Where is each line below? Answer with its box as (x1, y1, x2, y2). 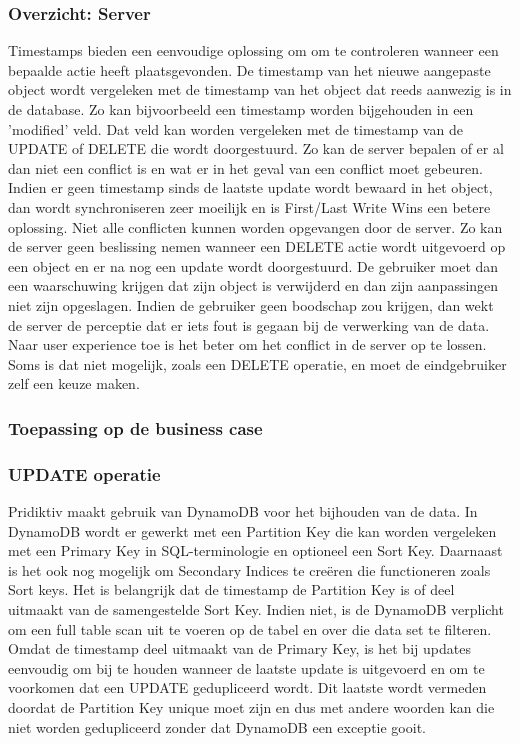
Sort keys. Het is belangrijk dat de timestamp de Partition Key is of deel (8, 579, 455, 600)
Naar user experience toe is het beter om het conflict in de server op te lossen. (8, 334, 487, 355)
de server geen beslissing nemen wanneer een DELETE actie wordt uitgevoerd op (8, 236, 506, 257)
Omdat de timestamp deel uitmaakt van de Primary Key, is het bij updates (8, 638, 471, 659)
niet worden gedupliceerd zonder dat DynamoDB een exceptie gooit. (8, 716, 426, 737)
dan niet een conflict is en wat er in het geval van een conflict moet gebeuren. (8, 157, 483, 178)
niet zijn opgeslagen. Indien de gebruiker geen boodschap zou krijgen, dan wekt (8, 294, 494, 315)
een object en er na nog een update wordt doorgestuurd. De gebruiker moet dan (8, 255, 499, 276)
